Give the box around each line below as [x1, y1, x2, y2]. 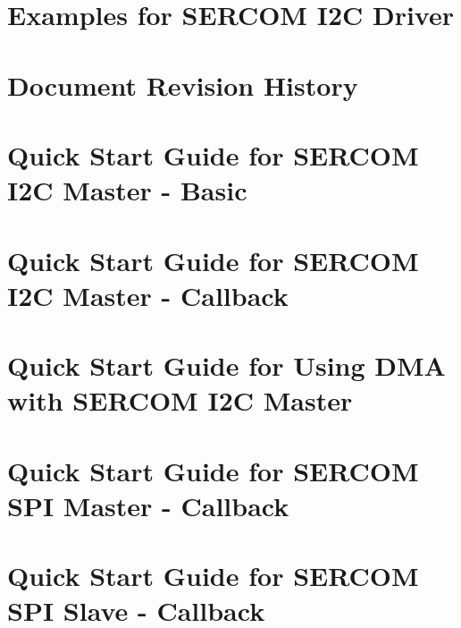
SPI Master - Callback [7, 487, 289, 523]
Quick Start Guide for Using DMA [7, 347, 446, 384]
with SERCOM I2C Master [7, 382, 353, 419]
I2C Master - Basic [7, 172, 247, 208]
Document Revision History [7, 66, 358, 103]
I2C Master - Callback [7, 276, 289, 313]
